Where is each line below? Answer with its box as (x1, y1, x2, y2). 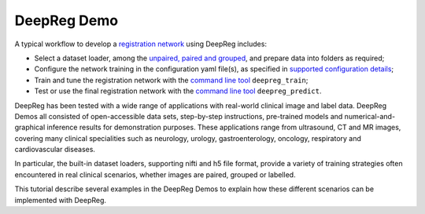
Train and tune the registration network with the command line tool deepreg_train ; (34, 75, 309, 85)
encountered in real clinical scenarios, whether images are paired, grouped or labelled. (14, 169, 296, 180)
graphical (14, 122, 46, 132)
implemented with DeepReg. (14, 195, 106, 205)
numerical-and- (344, 111, 396, 121)
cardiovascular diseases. (14, 145, 96, 154)
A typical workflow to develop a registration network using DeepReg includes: (14, 39, 268, 49)
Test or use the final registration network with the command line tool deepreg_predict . (34, 86, 322, 96)
